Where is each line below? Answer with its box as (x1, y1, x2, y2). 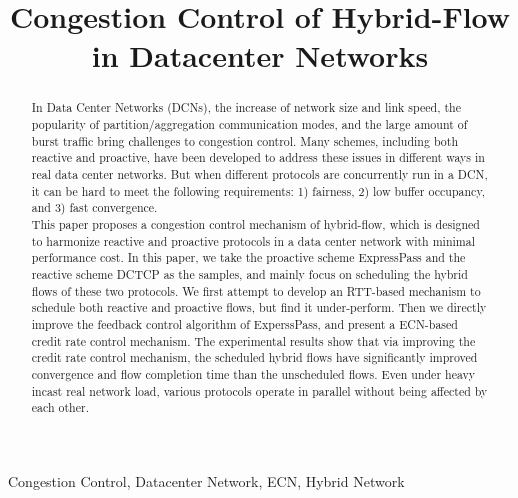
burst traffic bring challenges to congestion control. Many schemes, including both (31, 132, 459, 149)
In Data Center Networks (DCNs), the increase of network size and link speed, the (31, 99, 461, 116)
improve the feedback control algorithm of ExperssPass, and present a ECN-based (31, 315, 458, 332)
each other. (31, 399, 89, 416)
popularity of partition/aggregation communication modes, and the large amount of (31, 116, 468, 133)
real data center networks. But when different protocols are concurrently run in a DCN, (31, 165, 488, 182)
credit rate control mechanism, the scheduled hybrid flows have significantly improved (31, 349, 478, 366)
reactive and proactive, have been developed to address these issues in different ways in (31, 149, 485, 166)
